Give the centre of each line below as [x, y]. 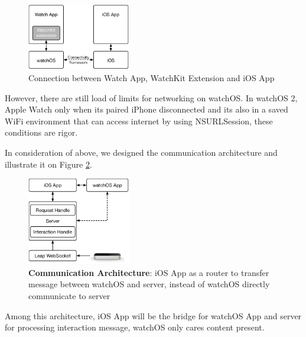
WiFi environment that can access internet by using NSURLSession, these [139, 121]
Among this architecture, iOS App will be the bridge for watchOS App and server [153, 315]
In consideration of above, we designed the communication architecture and [141, 152]
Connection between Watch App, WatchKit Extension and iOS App [152, 78]
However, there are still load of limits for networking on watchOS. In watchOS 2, [151, 97]
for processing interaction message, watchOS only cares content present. [135, 327]
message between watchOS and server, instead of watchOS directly [149, 284]
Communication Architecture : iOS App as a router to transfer [149, 272]
